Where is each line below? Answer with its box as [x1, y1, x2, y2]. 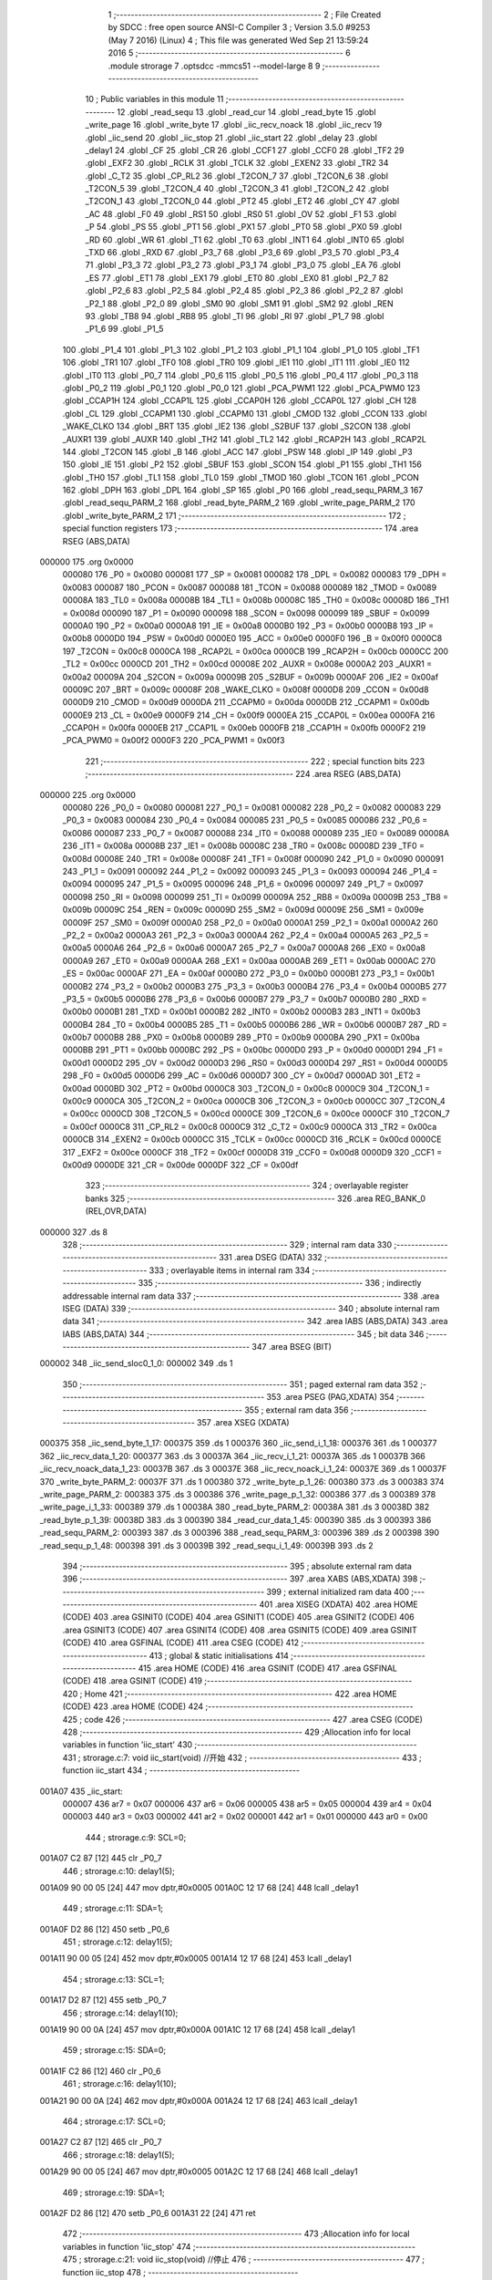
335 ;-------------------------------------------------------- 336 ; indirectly [138, 1278, 422, 1289]
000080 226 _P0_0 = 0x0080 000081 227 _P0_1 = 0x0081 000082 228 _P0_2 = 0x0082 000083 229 [62, 803, 442, 814]
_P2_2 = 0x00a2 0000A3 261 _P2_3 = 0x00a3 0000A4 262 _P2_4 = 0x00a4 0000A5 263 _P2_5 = [62, 929, 430, 940]
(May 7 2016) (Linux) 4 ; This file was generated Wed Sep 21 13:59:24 [108, 35, 369, 46]
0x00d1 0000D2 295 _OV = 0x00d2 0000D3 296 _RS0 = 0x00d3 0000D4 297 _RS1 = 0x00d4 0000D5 [62, 1057, 448, 1068]
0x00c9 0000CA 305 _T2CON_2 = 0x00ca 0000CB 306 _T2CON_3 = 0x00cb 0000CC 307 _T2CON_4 [62, 1095, 446, 1107]
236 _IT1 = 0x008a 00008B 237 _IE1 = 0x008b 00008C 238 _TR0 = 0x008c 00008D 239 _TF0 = [62, 840, 425, 852]
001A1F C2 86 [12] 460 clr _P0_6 [39, 2066, 161, 2077]
